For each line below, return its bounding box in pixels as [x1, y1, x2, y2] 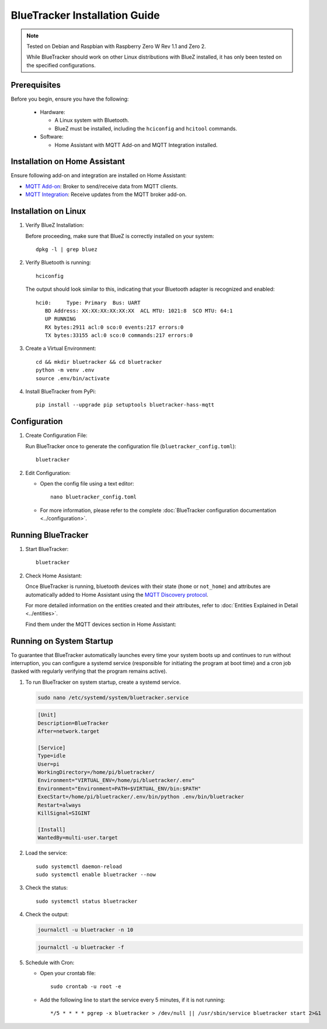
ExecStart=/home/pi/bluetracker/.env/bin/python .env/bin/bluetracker [37, 793, 245, 800]
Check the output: [25, 911, 69, 918]
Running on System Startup [11, 636, 113, 646]
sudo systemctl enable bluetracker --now [36, 871, 156, 877]
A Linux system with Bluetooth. [54, 117, 130, 124]
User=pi [37, 760, 60, 768]
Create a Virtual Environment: [25, 345, 96, 352]
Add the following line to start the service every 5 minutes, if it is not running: [40, 996, 225, 1003]
